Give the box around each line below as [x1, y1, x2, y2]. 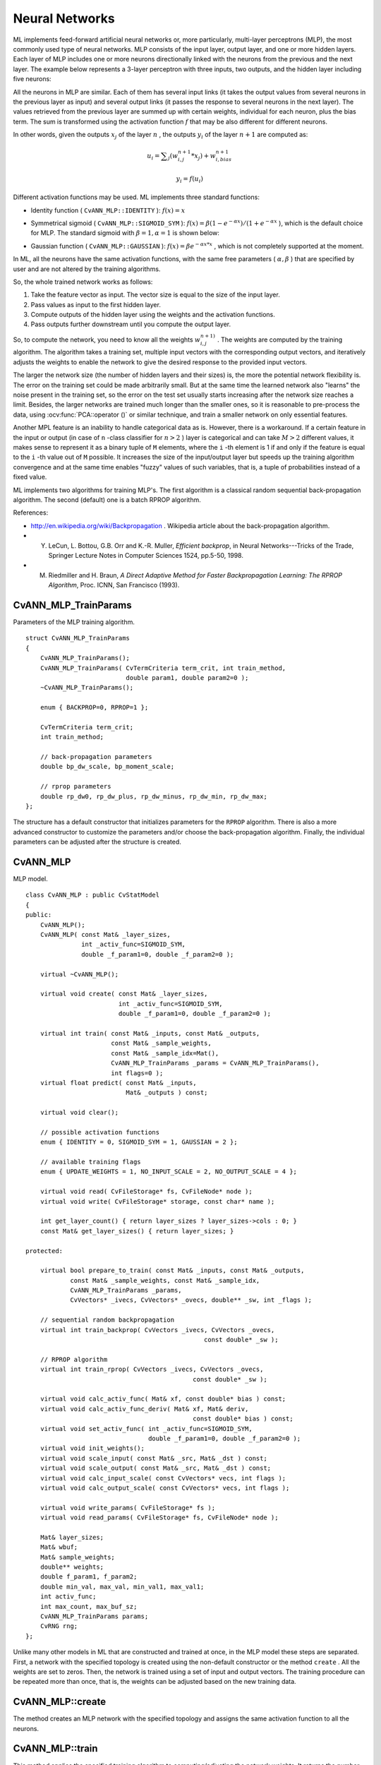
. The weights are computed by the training [217, 335, 343, 344]
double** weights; [40, 1563, 104, 1571]
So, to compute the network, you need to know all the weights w [13, 335, 201, 344]
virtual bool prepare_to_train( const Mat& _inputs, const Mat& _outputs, [40, 1267, 305, 1274]
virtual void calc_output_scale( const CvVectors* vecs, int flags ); [40, 1483, 290, 1492]
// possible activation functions [40, 1128, 160, 1136]
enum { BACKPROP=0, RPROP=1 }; [40, 703, 149, 712]
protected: [25, 1247, 64, 1255]
